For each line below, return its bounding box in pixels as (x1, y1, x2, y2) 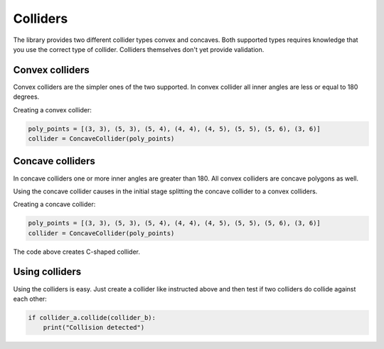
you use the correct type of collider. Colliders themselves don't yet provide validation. (13, 45, 265, 53)
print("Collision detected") (43, 323, 145, 332)
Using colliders (13, 266, 82, 278)
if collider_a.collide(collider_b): (28, 313, 156, 321)
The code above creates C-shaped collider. (13, 247, 141, 256)
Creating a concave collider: (13, 200, 96, 209)
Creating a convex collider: (13, 105, 92, 114)
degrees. (13, 92, 40, 101)
